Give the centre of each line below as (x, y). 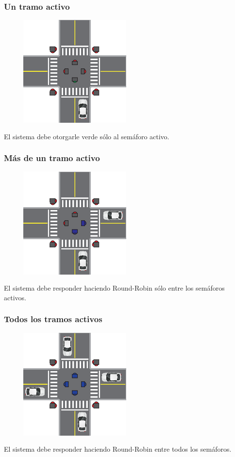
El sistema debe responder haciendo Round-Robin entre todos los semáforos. (118, 449)
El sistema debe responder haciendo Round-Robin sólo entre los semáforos (114, 288)
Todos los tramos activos (53, 319)
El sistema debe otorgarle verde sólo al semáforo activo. (87, 136)
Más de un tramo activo (52, 158)
